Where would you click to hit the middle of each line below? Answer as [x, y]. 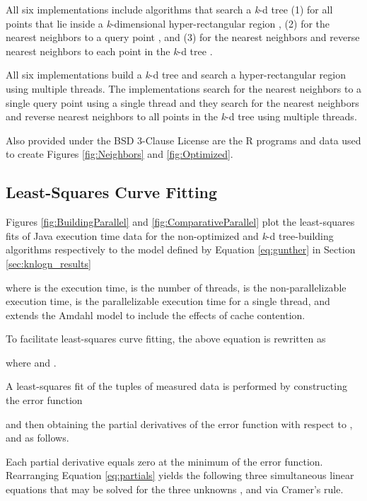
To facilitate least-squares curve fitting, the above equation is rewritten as [166, 339]
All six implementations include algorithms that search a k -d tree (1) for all [169, 9]
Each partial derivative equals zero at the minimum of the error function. [164, 461]
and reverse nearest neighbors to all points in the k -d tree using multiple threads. [181, 116]
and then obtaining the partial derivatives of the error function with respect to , [179, 424]
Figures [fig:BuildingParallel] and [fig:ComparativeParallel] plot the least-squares [180, 222]
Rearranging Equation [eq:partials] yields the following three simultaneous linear [180, 475]
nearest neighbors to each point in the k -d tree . [109, 51]
